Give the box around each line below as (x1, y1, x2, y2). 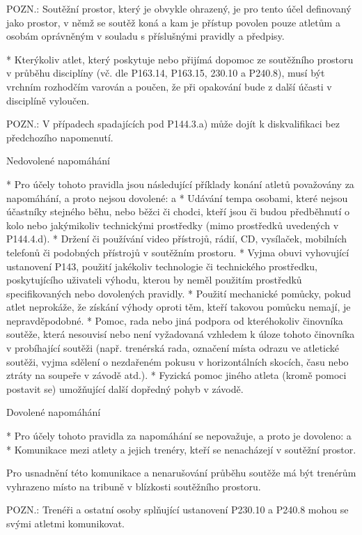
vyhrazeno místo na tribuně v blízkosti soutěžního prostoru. (6, 479, 261, 493)
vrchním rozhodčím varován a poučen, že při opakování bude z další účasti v (6, 79, 332, 93)
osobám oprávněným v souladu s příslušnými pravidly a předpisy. (6, 29, 285, 43)
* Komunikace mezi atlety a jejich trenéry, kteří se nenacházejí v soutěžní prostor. (6, 442, 356, 456)
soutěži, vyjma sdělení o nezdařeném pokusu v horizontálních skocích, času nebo (6, 354, 349, 369)
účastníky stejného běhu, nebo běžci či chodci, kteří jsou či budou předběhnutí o (6, 204, 350, 219)
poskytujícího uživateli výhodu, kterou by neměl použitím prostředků (6, 272, 302, 287)
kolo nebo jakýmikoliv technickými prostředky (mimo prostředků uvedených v (6, 217, 339, 232)
